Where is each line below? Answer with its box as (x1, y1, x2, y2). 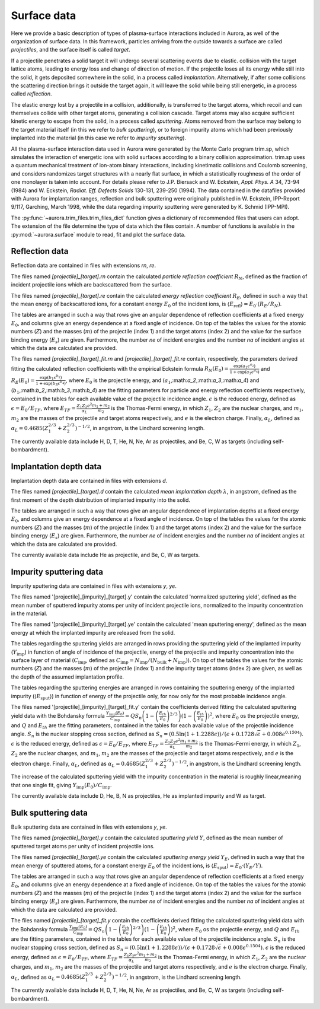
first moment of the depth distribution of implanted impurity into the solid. (11, 496, 191, 504)
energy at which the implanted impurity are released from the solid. (11, 629, 175, 636)
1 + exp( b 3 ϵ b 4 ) (36, 380, 66, 387)
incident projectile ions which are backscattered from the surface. (11, 281, 172, 288)
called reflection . (11, 90, 52, 97)
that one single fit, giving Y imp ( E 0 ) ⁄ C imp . (11, 781, 112, 790)
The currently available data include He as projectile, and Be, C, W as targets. (11, 551, 200, 558)
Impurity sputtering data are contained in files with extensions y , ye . (11, 582, 177, 590)
